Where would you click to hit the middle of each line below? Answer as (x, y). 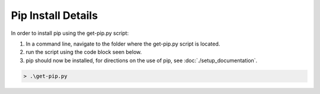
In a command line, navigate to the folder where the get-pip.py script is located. (123, 44)
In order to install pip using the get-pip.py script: (70, 33)
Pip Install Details (54, 15)
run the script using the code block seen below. (84, 52)
